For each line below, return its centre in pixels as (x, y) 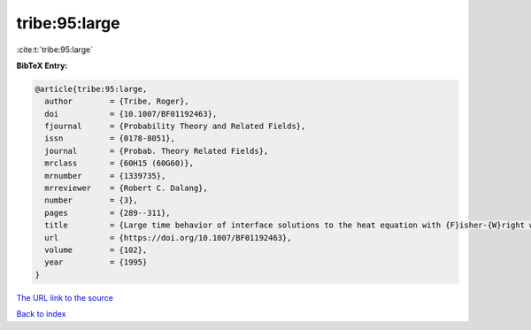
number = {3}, (92, 200)
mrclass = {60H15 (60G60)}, (119, 163)
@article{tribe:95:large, (91, 89)
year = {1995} (96, 262)
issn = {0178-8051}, (110, 138)
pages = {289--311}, (108, 213)
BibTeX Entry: (42, 65)
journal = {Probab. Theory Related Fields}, (157, 151)
